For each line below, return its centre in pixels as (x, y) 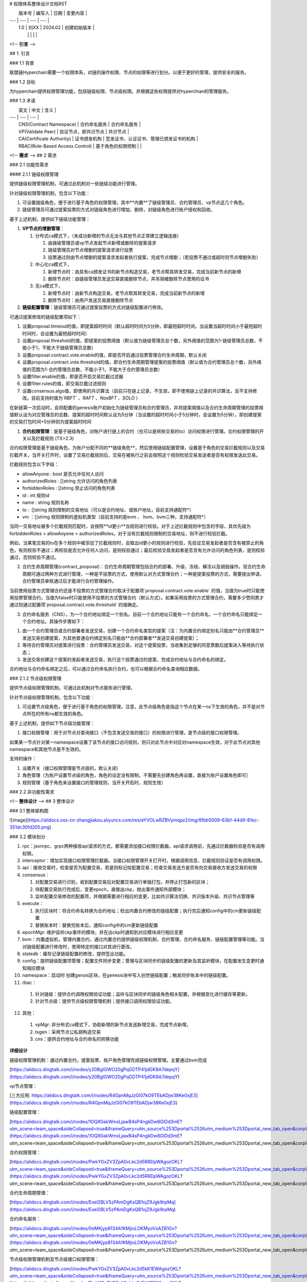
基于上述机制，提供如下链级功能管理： (50, 219)
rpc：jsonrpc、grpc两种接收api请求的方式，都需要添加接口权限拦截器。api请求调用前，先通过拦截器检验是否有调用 (144, 846)
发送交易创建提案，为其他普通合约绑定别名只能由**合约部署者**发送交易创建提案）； (111, 638)
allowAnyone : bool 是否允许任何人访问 (63, 474)
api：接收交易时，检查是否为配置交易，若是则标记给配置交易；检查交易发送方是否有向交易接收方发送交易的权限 (140, 868)
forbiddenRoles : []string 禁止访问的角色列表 (69, 488)
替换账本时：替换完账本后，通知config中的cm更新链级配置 (97, 925)
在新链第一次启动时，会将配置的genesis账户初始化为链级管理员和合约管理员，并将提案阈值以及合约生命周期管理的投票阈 (136, 407)
